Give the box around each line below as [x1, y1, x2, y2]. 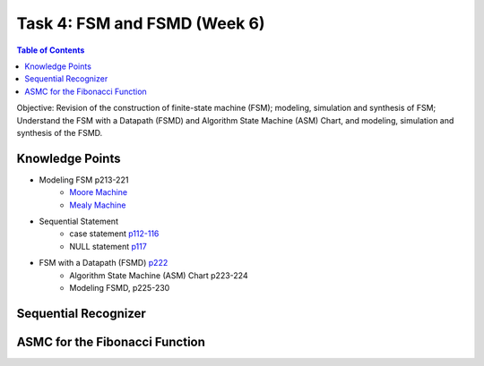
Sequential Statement [39, 216, 118, 226]
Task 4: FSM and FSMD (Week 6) [16, 13, 265, 33]
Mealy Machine [69, 200, 126, 210]
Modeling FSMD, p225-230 [69, 282, 170, 293]
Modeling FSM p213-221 [39, 174, 129, 185]
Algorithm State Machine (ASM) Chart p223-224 [69, 269, 248, 281]
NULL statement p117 [69, 241, 147, 251]
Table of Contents [16, 45, 85, 55]
